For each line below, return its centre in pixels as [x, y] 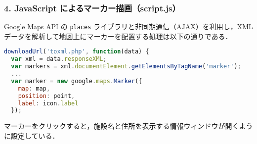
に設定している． [32, 135]
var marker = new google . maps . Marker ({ [77, 81]
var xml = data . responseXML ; [59, 59]
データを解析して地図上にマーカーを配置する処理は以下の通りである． [118, 36]
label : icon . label [48, 103]
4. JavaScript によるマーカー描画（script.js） [92, 8]
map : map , [34, 88]
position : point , [46, 96]
